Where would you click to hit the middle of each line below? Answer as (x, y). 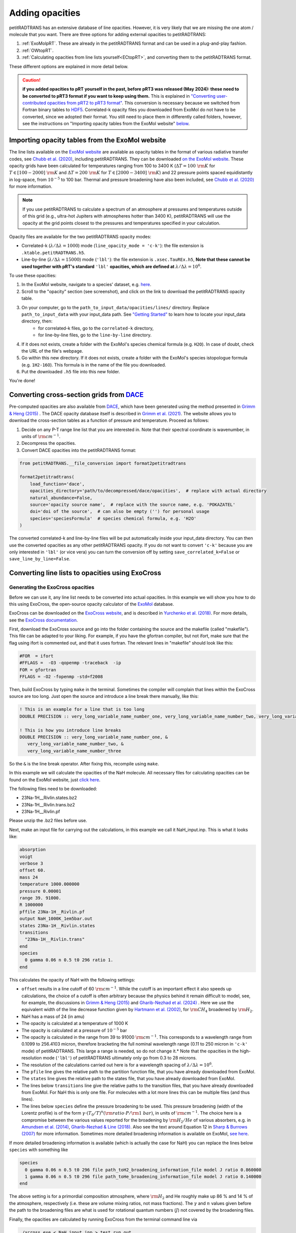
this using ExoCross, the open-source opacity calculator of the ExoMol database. (92, 604)
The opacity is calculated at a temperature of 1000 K (75, 1023)
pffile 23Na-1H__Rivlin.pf (52, 912)
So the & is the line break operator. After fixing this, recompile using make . (84, 763)
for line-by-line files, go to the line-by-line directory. (95, 335)
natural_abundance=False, (61, 498)
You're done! (22, 381)
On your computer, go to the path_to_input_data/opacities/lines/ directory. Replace (115, 307)
